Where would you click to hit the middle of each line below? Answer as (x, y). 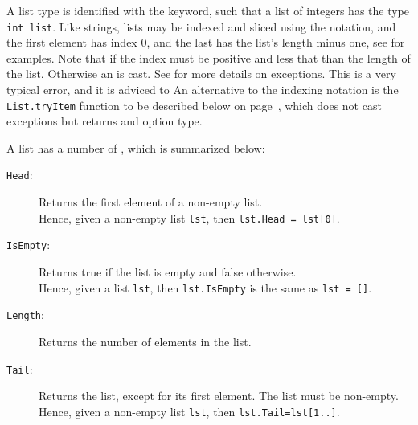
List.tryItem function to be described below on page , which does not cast (194, 105)
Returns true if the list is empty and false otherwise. (168, 272)
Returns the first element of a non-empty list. (151, 202)
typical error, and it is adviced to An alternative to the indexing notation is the (203, 90)
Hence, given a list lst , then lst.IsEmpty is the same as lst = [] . (205, 287)
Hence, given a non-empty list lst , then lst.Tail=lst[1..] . (189, 411)
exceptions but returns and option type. (104, 121)
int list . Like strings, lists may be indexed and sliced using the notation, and (201, 26)
